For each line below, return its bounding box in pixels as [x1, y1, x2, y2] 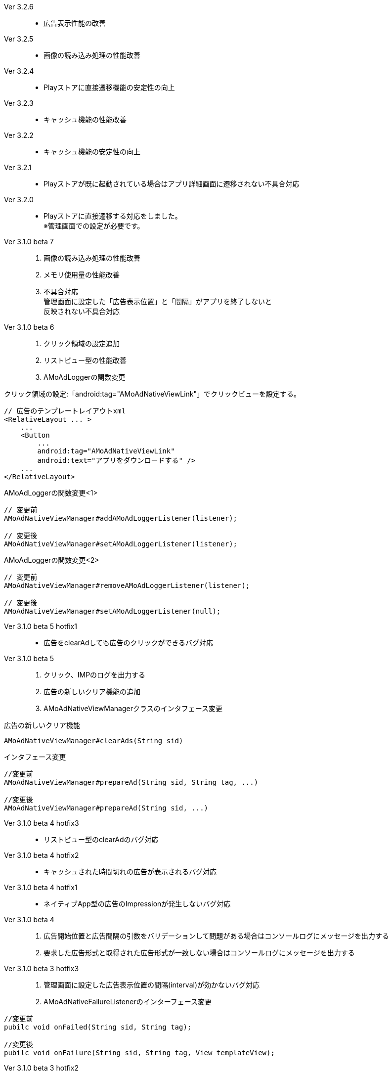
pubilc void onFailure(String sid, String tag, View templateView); [4, 1049, 275, 1057]
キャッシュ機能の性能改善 [44, 115, 127, 124]
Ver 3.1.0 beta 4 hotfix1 [4, 883, 78, 892]
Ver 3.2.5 [4, 35, 34, 43]
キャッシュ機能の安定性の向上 [44, 147, 140, 156]
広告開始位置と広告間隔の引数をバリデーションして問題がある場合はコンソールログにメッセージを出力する [44, 932, 390, 940]
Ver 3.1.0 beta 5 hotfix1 [4, 622, 77, 630]
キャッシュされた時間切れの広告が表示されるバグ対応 [44, 867, 217, 876]
